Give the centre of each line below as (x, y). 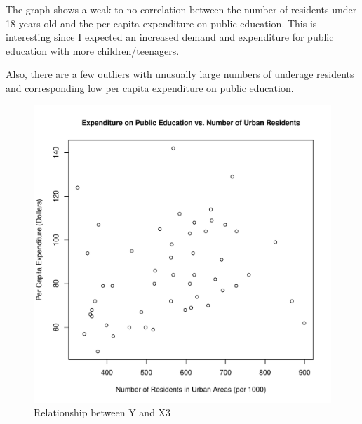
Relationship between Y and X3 (102, 412)
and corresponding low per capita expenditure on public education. (150, 87)
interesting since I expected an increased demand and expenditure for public (170, 37)
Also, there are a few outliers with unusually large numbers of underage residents (180, 74)
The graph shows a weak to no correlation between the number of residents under (181, 9)
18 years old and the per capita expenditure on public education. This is (161, 23)
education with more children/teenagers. (93, 50)
